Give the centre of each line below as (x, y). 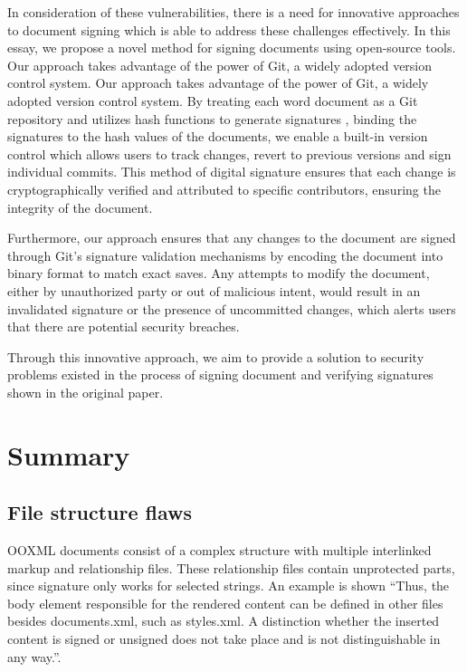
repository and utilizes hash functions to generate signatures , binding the (212, 118)
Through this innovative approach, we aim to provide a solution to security (216, 356)
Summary (69, 454)
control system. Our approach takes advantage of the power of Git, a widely (218, 83)
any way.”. (34, 656)
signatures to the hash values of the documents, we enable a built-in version (218, 136)
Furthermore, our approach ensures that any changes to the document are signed (232, 238)
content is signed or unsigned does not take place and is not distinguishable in (224, 639)
